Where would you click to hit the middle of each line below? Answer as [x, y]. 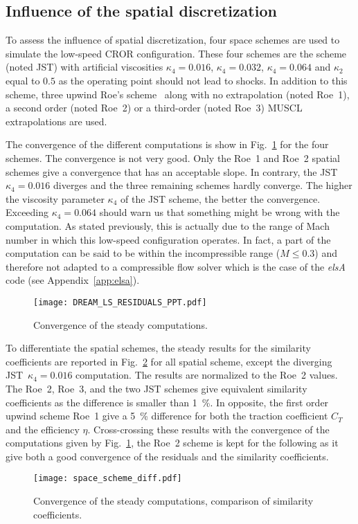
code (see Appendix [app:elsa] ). [73, 280]
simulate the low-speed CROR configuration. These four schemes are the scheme [176, 53]
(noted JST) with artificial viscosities [84, 67]
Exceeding [27, 212]
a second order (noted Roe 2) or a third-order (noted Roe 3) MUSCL [154, 108]
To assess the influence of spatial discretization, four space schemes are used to [173, 40]
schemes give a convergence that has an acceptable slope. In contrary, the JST [172, 171]
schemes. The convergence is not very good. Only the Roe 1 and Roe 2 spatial [173, 157]
